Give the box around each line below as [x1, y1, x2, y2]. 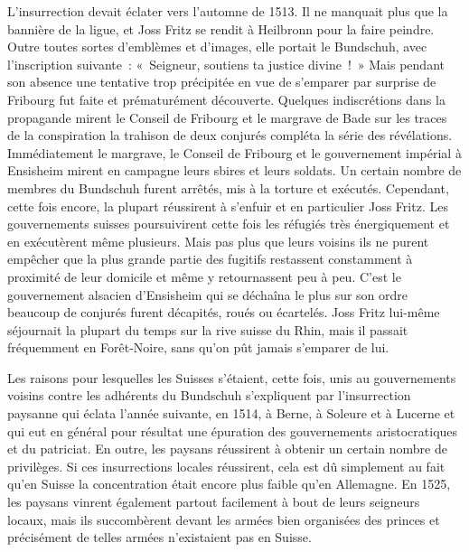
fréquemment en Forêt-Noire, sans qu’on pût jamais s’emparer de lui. [7, 338, 389, 357]
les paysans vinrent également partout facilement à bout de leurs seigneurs [7, 492, 420, 511]
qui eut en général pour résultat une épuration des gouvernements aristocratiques [7, 421, 458, 440]
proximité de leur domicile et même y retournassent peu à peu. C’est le [7, 267, 401, 285]
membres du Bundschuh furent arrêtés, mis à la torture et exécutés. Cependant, [7, 178, 449, 197]
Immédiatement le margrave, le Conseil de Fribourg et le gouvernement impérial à [7, 143, 462, 162]
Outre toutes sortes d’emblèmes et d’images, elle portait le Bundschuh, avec [7, 37, 427, 56]
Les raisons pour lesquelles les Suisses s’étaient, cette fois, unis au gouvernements [7, 368, 456, 387]
